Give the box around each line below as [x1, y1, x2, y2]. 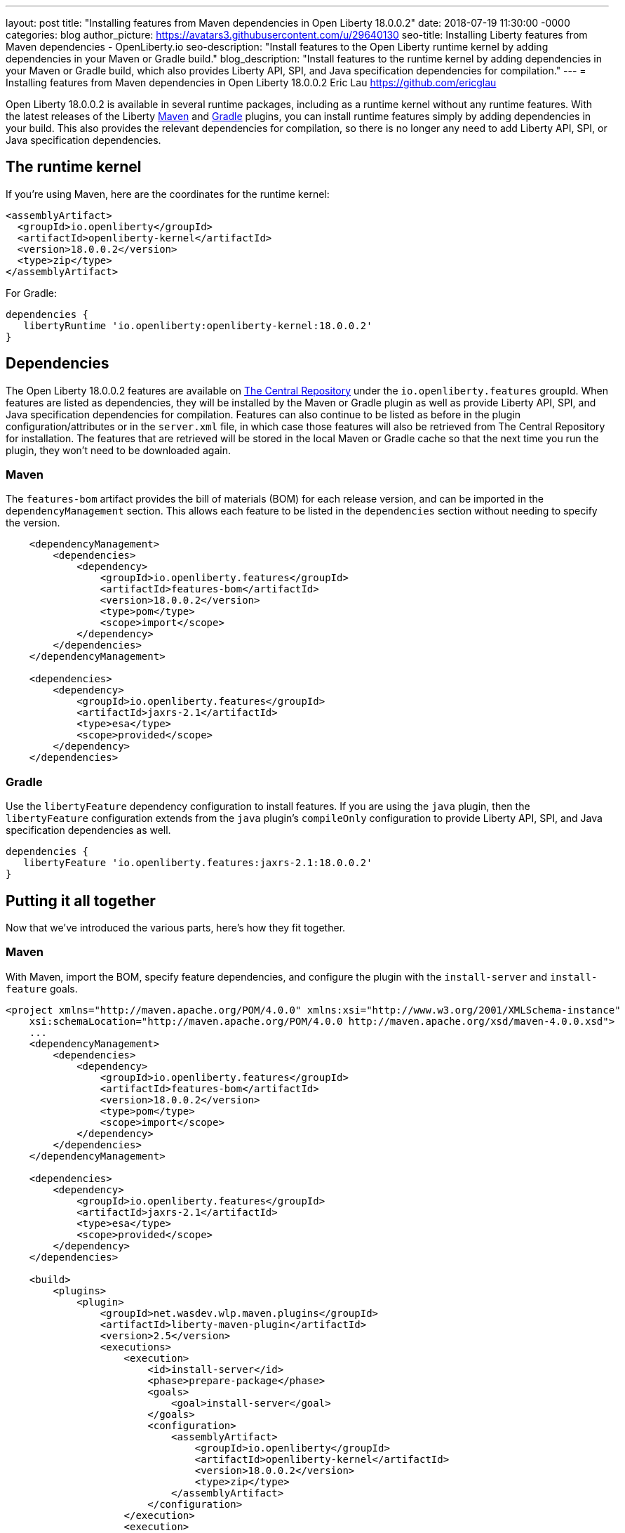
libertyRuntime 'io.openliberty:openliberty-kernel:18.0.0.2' [23, 319, 372, 331]
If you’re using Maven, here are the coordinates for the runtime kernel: [6, 187, 330, 200]
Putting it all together [6, 891, 156, 910]
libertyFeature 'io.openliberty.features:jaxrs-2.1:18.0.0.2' [23, 857, 372, 869]
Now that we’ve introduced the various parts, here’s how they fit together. [6, 922, 346, 934]
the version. [6, 517, 60, 529]
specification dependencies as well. [6, 824, 171, 837]
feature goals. [6, 982, 78, 995]
